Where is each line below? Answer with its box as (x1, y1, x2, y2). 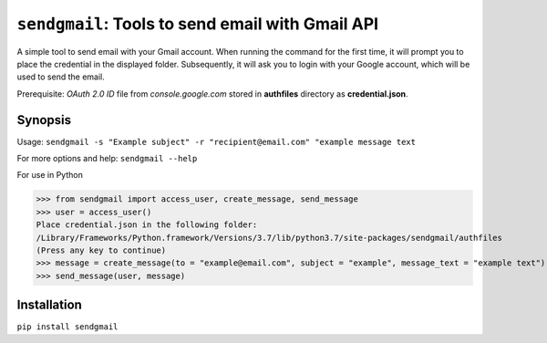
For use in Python (16, 170, 84, 181)
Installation (16, 297, 82, 313)
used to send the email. (16, 71, 105, 82)
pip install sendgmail (16, 322, 119, 332)
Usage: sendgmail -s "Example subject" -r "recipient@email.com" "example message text (16, 136, 417, 147)
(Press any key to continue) (36, 244, 167, 255)
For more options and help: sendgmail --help (16, 153, 198, 164)
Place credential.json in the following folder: (36, 220, 258, 230)
